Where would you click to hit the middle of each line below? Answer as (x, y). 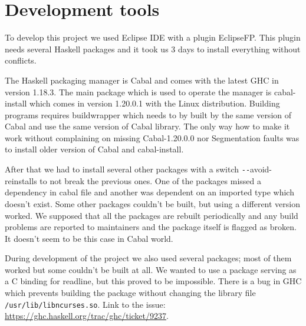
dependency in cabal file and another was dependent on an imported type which (149, 192)
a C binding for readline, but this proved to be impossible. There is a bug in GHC (153, 281)
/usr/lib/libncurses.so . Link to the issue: (85, 304)
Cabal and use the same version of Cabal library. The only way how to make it (147, 126)
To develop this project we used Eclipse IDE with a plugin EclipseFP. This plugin (153, 37)
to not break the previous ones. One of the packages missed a (151, 180)
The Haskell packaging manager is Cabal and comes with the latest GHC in (142, 80)
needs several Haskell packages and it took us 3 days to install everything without (153, 49)
